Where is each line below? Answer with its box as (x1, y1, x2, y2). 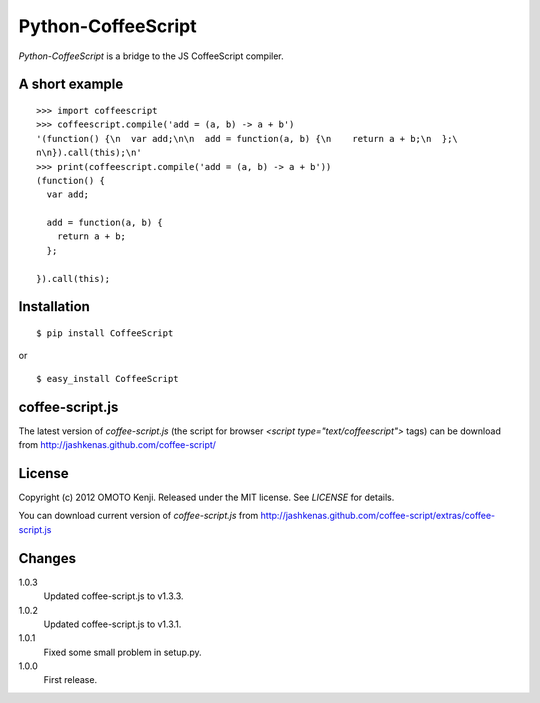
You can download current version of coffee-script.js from (18, 510, 259, 522)
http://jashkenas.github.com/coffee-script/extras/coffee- (260, 510, 496, 522)
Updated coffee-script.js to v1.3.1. (43, 618, 182, 630)
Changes (18, 550, 77, 567)
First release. (43, 674, 98, 686)
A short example (18, 76, 124, 93)
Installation (18, 298, 90, 315)
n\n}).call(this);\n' (36, 147, 142, 159)
